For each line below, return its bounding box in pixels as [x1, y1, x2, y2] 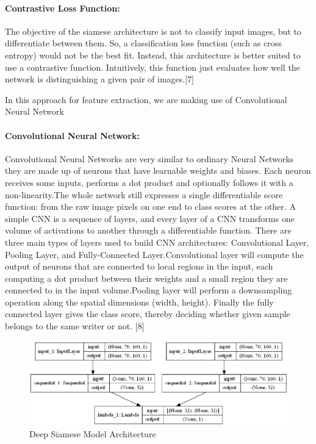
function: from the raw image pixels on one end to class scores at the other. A [5, 200, 296, 213]
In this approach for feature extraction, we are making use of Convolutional [5, 93, 287, 106]
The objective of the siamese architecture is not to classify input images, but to [5, 24, 301, 37]
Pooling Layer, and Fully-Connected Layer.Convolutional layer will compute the [5, 248, 304, 260]
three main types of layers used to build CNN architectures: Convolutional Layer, [5, 235, 309, 248]
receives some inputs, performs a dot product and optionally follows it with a [5, 176, 293, 188]
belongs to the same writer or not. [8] [5, 320, 145, 332]
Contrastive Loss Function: [5, 1, 120, 14]
